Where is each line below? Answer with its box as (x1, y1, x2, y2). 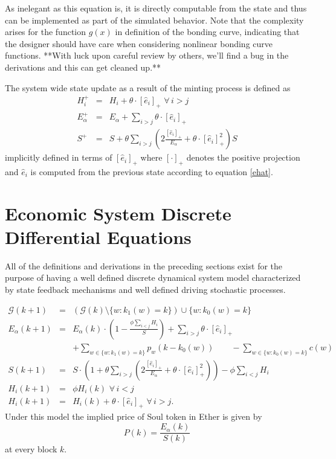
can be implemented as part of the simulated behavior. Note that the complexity (5, 13, 304, 26)
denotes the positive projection (186, 151, 300, 164)
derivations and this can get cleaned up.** (5, 60, 161, 73)
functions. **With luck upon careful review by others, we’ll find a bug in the (5, 49, 289, 62)
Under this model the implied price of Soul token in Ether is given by (5, 410, 262, 423)
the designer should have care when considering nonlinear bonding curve (5, 37, 273, 50)
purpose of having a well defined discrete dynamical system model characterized (5, 271, 301, 284)
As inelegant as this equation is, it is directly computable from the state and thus (5, 2, 307, 14)
